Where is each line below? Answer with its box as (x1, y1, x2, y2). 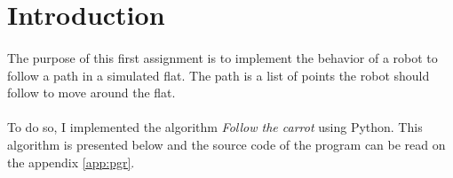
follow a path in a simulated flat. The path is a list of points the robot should (7, 66, 430, 84)
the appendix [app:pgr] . (7, 152, 135, 171)
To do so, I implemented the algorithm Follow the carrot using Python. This (7, 118, 423, 136)
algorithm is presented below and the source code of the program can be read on (7, 135, 446, 153)
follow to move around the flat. (7, 83, 176, 102)
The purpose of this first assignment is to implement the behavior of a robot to (7, 48, 438, 66)
